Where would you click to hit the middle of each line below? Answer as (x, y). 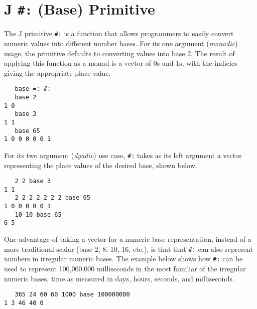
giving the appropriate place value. (57, 72)
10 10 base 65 (38, 214)
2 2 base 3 (33, 181)
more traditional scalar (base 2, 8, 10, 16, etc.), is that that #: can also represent (128, 249)
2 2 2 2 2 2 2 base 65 (52, 198)
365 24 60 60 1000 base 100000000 (72, 295)
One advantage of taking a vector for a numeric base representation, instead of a (128, 239)
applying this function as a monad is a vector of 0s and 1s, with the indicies (121, 63)
